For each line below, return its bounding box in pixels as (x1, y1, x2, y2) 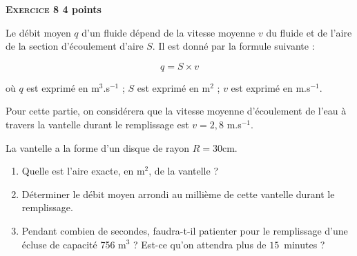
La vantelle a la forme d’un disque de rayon (6, 140, 189, 155)
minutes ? (284, 237, 325, 251)
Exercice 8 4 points (6, 2, 102, 16)
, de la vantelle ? (148, 164, 218, 178)
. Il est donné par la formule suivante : (152, 39, 315, 53)
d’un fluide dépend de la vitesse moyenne (81, 25, 255, 39)
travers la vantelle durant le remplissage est (6, 117, 189, 131)
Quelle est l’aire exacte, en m (21, 164, 145, 178)
